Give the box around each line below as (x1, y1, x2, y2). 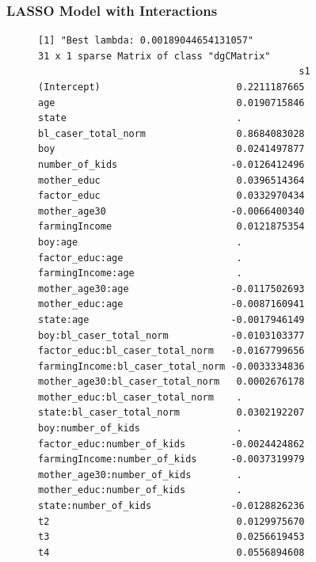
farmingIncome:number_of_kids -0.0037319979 (38, 454, 305, 465)
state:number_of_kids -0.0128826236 (38, 500, 305, 512)
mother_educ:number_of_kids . (38, 484, 242, 496)
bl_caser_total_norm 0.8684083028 (38, 127, 305, 139)
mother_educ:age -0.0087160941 (38, 298, 305, 310)
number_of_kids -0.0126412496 (38, 158, 305, 170)
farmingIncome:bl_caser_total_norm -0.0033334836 (38, 360, 305, 372)
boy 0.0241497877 (38, 143, 305, 155)
